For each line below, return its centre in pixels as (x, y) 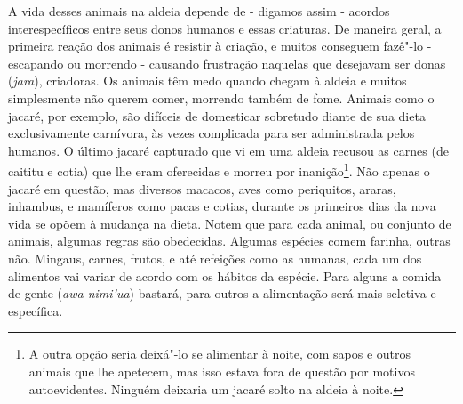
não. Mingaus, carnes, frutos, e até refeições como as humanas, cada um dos (215, 258)
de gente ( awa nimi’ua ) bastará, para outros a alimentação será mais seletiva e (222, 293)
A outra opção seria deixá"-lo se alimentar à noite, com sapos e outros (220, 354)
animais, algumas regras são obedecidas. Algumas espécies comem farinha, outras (229, 241)
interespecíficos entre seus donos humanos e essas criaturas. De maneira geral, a (225, 28)
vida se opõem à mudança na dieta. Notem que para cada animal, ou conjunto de (230, 223)
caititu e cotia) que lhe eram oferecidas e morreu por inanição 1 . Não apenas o (219, 170)
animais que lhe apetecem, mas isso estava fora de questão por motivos (222, 371)
